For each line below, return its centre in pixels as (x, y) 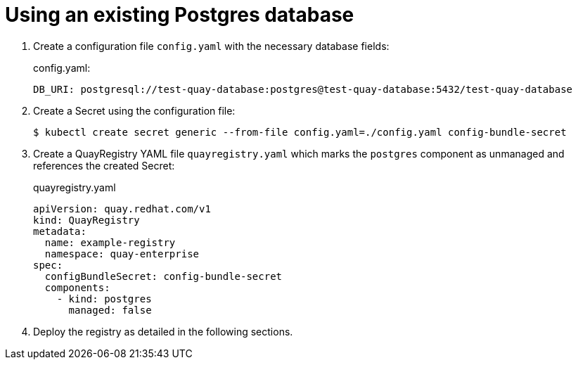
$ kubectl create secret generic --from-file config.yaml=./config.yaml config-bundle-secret (300, 132)
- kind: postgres (104, 299)
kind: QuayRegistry (86, 220)
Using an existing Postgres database (180, 15)
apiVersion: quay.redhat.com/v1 (122, 209)
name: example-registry (110, 242)
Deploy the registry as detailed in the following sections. (163, 331)
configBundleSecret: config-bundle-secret (163, 276)
